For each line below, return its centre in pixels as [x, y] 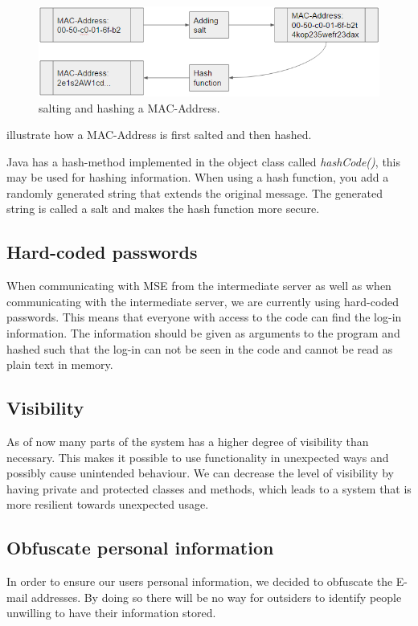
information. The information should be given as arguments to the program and [203, 333]
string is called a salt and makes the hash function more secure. [163, 209]
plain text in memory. [60, 364]
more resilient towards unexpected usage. [108, 504]
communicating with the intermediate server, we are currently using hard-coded [203, 301]
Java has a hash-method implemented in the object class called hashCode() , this [204, 161]
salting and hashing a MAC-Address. [129, 107]
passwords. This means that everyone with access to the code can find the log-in [204, 317]
